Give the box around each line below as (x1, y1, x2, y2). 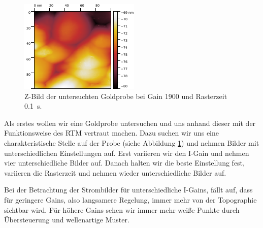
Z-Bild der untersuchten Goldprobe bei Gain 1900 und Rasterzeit (24, 90, 227, 101)
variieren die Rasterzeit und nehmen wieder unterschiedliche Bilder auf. (4, 167, 226, 178)
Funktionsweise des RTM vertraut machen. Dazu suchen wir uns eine (4, 127, 219, 138)
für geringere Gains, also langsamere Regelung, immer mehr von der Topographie (4, 194, 257, 205)
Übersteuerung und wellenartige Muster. (4, 214, 129, 225)
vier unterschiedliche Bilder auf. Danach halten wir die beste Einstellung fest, (4, 157, 245, 168)
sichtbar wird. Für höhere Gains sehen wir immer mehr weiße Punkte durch (4, 204, 240, 215)
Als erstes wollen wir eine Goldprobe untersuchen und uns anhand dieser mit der (4, 117, 256, 128)
